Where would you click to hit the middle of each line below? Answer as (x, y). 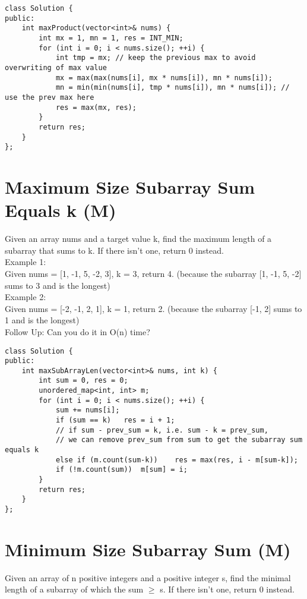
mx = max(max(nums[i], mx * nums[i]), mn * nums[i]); (164, 78)
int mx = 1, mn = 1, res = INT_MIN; (111, 38)
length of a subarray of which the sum (74, 589)
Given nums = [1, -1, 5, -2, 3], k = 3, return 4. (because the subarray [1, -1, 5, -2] (153, 273)
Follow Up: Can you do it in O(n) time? (77, 331)
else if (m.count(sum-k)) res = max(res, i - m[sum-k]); (177, 460)
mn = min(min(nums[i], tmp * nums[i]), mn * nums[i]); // (173, 88)
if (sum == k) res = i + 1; (115, 420)
